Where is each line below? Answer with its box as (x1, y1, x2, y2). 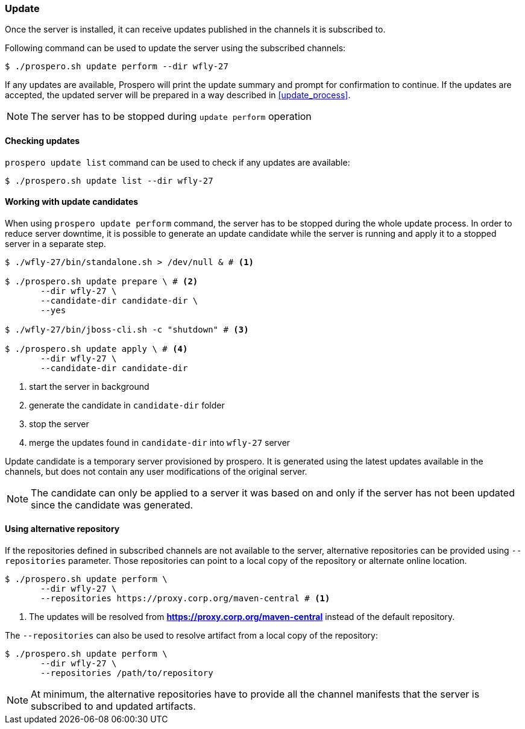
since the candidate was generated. (31, 498, 193, 511)
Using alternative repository (5, 524, 120, 534)
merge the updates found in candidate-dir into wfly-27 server (29, 437, 291, 448)
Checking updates (5, 135, 80, 146)
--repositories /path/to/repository (40, 668, 213, 678)
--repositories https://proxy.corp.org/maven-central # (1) (40, 593, 330, 604)
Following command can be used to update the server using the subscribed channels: (5, 43, 346, 54)
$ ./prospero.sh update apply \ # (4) (5, 343, 188, 354)
